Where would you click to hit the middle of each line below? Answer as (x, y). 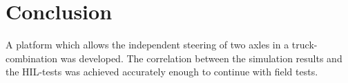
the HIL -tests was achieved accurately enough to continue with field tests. (162, 72)
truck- (304, 45)
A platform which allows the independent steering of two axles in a (147, 45)
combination (32, 58)
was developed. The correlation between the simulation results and (201, 58)
